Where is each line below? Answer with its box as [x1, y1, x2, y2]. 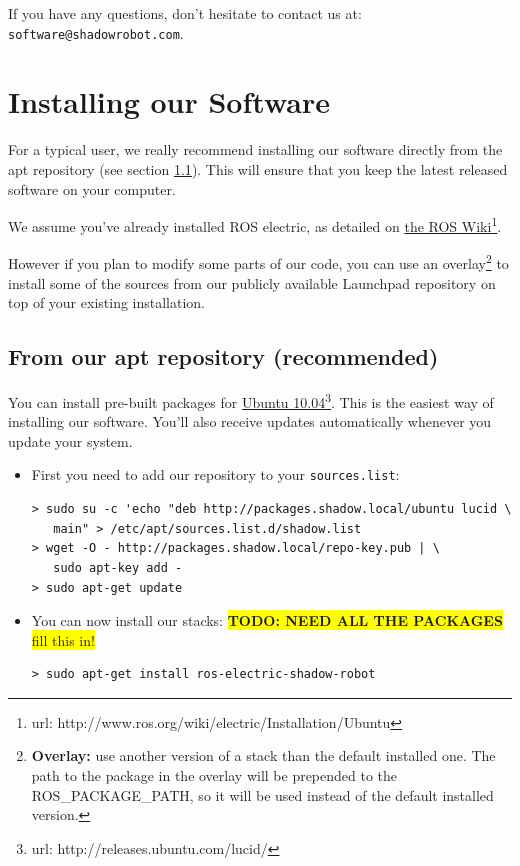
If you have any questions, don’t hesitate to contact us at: [8, 3, 362, 23]
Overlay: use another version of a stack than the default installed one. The [31, 745, 496, 766]
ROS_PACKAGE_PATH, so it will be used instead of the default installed [31, 784, 494, 805]
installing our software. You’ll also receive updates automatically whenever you [8, 411, 492, 432]
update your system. [8, 430, 133, 451]
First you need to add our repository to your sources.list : [31, 464, 400, 485]
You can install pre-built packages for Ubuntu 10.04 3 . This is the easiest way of [8, 389, 494, 412]
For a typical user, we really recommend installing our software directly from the [8, 139, 503, 160]
